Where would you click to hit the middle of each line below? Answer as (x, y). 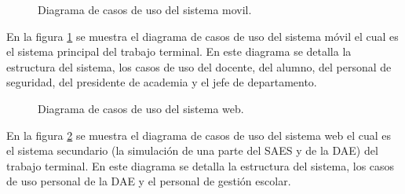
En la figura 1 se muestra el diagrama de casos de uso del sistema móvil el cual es (202, 36)
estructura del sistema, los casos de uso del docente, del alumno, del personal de (199, 66)
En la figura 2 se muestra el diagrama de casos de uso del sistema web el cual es (199, 135)
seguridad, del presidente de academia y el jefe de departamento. (162, 82)
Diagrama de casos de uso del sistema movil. (145, 9)
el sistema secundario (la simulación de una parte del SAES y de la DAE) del (192, 150)
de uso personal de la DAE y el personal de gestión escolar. (149, 181)
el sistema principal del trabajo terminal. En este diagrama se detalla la (179, 51)
